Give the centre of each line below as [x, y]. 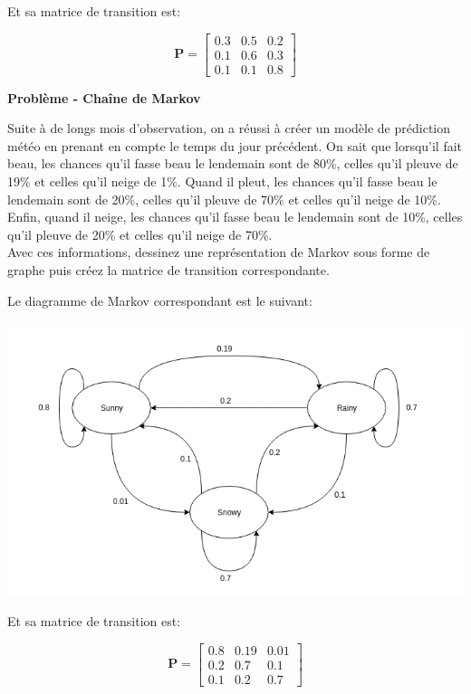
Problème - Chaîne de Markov [104, 97]
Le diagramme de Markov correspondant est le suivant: [160, 300]
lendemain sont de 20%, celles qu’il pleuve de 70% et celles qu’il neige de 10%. [224, 199]
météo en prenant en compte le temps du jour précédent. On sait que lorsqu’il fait [235, 145]
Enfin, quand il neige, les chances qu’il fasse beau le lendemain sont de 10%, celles [235, 217]
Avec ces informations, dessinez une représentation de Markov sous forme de [219, 252]
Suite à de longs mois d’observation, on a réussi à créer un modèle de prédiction [229, 128]
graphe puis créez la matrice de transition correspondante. [168, 270]
